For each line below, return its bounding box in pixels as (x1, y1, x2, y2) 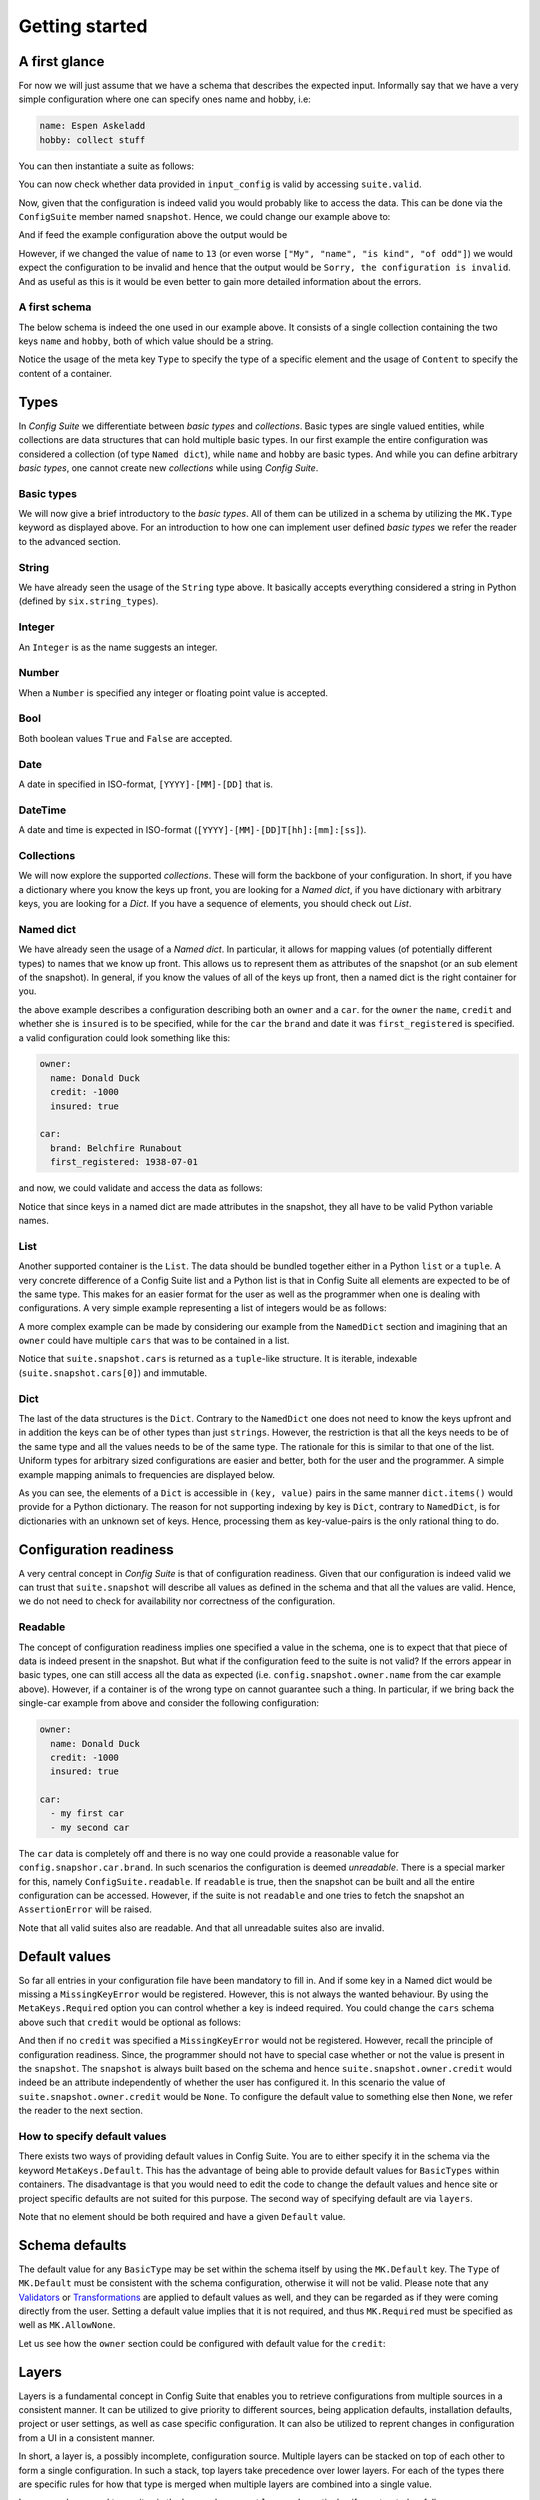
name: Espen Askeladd (39, 120, 146, 132)
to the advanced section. (18, 535, 122, 547)
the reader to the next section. (18, 2105, 144, 2117)
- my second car (50, 1821, 130, 1833)
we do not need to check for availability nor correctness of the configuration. (18, 1595, 336, 1607)
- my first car (50, 1808, 125, 1819)
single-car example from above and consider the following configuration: (18, 1697, 320, 1709)
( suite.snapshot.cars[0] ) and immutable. (18, 1366, 208, 1379)
